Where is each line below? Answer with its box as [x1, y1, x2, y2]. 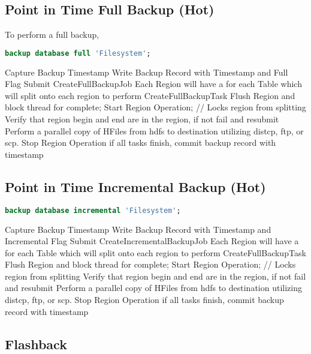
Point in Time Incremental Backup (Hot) [5, 177, 266, 196]
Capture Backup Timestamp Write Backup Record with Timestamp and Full [5, 65, 288, 78]
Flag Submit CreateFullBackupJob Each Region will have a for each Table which [5, 77, 302, 90]
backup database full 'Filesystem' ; [5, 49, 151, 58]
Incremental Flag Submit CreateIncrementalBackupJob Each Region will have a [5, 235, 299, 247]
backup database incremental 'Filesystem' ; [5, 206, 181, 215]
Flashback [5, 334, 67, 353]
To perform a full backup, [5, 28, 99, 41]
